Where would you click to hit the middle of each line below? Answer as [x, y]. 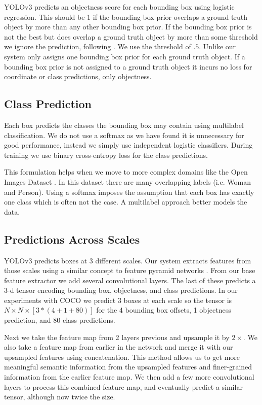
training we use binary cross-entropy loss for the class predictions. [106, 155]
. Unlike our [217, 46]
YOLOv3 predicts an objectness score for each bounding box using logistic [119, 7]
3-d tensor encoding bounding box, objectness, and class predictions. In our [121, 290]
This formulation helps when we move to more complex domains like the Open [126, 172]
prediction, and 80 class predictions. [60, 320]
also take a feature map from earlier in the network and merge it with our [119, 347]
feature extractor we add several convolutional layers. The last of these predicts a [130, 280]
